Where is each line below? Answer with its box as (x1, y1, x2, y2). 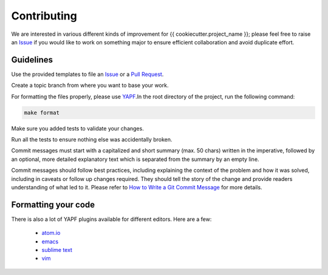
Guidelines (11, 55, 53, 65)
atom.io (41, 229, 61, 237)
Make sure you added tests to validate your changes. (11, 124, 144, 132)
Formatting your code (11, 199, 95, 209)
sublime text (41, 246, 73, 254)
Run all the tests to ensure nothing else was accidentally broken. (11, 135, 173, 143)
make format (24, 109, 60, 116)
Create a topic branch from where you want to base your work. (11, 82, 169, 89)
